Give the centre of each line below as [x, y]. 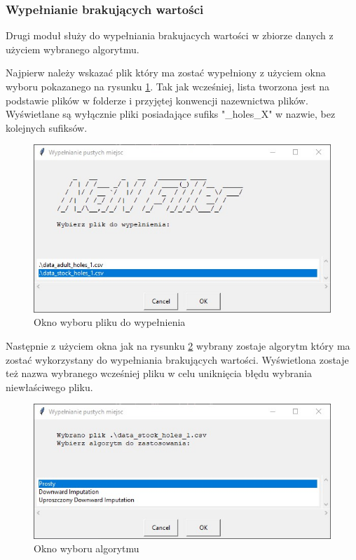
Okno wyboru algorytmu [87, 548]
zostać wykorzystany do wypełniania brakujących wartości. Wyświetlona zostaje [177, 359]
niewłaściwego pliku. [49, 387]
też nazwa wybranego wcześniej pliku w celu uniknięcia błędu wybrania [159, 373]
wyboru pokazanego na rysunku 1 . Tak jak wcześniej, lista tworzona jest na [168, 86]
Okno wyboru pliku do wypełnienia [110, 322]
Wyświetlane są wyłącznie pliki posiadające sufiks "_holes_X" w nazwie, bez [171, 114]
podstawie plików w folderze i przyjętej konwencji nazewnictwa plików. [157, 100]
